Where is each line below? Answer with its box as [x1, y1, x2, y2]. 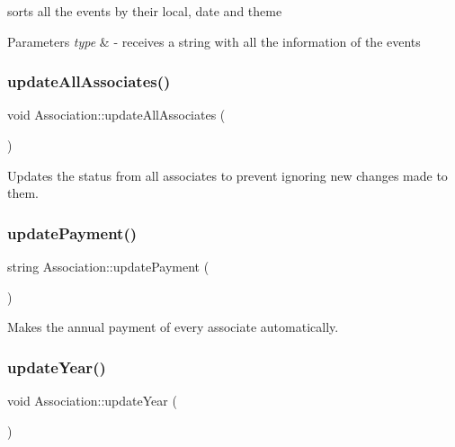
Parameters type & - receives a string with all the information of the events [7, 31, 421, 50]
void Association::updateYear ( [7, 391, 177, 409]
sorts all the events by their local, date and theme [7, 2, 282, 20]
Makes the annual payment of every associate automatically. [7, 317, 339, 336]
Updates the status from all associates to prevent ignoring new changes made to [7, 165, 448, 184]
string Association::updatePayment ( [7, 257, 210, 275]
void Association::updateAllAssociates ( [7, 105, 226, 124]
